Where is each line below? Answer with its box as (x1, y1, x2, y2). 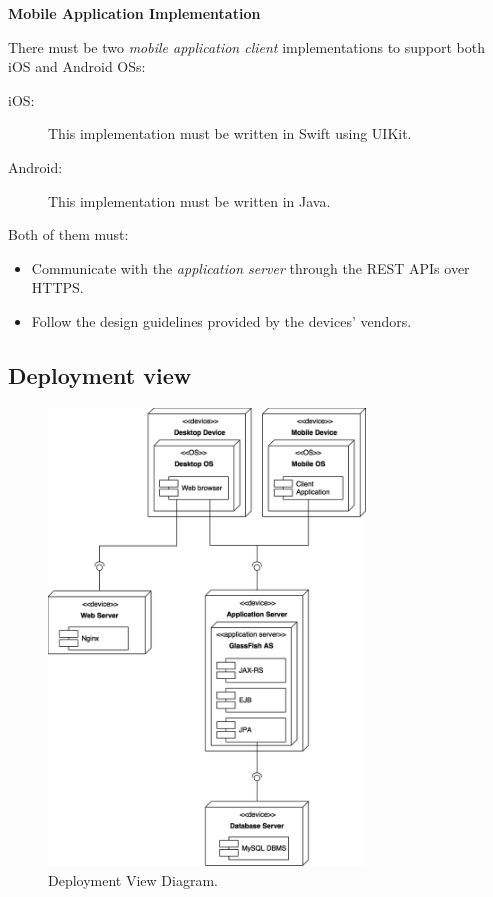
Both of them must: (8, 224, 129, 245)
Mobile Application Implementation (8, 3, 261, 23)
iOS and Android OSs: (8, 56, 146, 77)
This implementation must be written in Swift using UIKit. (48, 123, 412, 144)
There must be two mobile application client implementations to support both (8, 36, 486, 57)
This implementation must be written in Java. (48, 190, 331, 211)
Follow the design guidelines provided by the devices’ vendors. (31, 310, 412, 331)
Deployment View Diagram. (48, 869, 218, 890)
